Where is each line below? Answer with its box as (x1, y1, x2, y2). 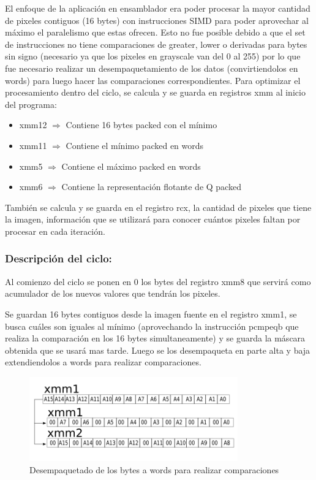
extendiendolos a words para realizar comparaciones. (5, 356, 201, 368)
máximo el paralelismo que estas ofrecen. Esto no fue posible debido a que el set (5, 26, 306, 39)
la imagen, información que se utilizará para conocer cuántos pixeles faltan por (5, 213, 301, 226)
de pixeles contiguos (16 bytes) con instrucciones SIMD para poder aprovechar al (5, 13, 309, 26)
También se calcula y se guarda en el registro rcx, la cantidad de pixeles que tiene (5, 200, 312, 213)
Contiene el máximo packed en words (61, 159, 201, 172)
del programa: (5, 97, 57, 110)
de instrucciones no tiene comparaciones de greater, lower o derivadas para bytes (5, 37, 307, 50)
